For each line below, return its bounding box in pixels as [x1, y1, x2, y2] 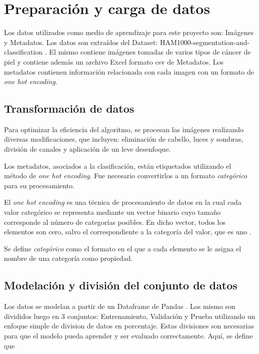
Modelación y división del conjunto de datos [4, 277, 237, 293]
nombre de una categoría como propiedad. [4, 253, 133, 263]
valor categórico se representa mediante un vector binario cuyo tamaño [4, 207, 221, 217]
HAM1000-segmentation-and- [159, 37, 249, 47]
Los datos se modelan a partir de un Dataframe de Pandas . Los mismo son [4, 301, 235, 311]
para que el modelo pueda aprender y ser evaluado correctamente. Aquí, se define [4, 330, 253, 340]
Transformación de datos [4, 101, 134, 116]
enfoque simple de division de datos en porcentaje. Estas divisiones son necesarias [4, 320, 254, 331]
